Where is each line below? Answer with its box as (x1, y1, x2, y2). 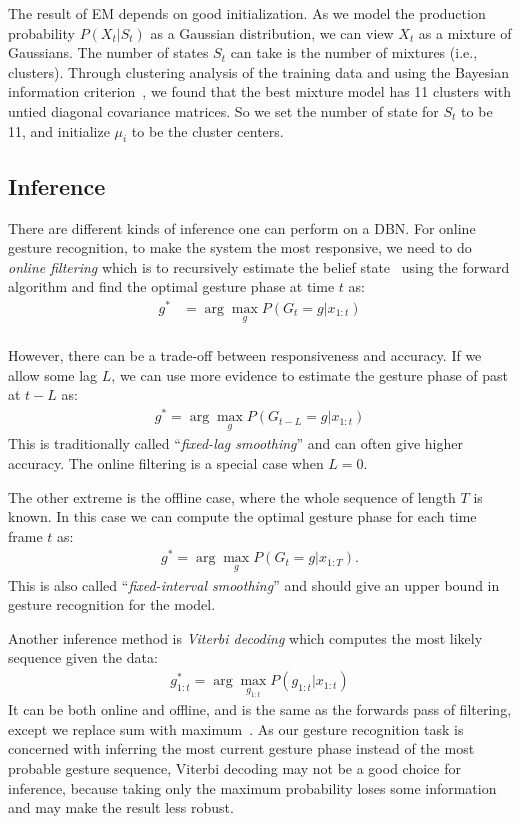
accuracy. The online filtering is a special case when (8, 453, 324, 473)
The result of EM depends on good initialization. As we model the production (8, 3, 486, 23)
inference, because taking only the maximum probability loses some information (8, 777, 497, 798)
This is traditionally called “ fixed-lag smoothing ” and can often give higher (8, 433, 464, 454)
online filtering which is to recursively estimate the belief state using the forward (8, 256, 510, 277)
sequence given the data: (8, 647, 158, 668)
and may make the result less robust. (8, 797, 234, 818)
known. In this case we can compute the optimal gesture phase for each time (8, 506, 477, 527)
